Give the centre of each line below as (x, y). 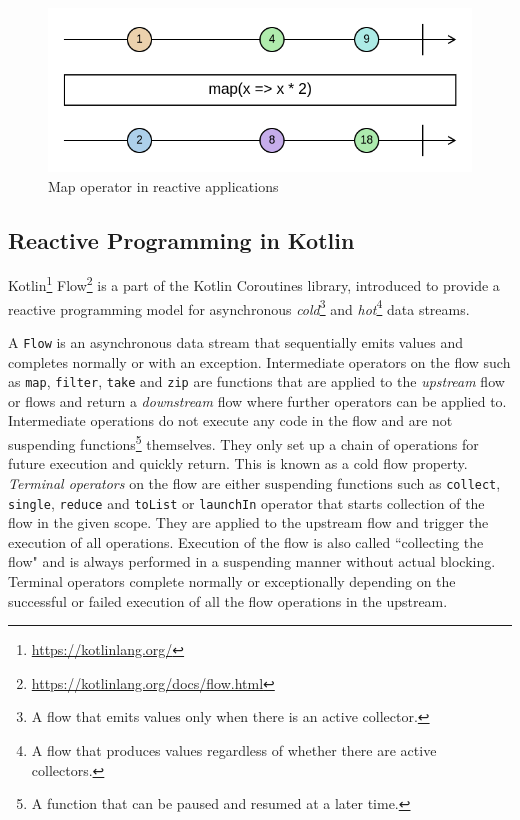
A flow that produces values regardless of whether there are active (234, 749)
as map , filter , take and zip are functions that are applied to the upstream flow (256, 381)
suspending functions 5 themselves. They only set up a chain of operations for (243, 442)
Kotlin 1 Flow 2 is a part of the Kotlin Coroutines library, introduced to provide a (254, 284)
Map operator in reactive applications (163, 185)
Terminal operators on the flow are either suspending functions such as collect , (254, 482)
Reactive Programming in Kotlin (181, 239)
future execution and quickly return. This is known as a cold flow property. (238, 463)
